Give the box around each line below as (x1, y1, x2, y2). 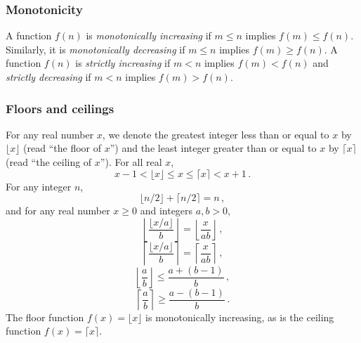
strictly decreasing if (6, 70, 91, 84)
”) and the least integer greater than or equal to (110, 141, 317, 155)
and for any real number (6, 203, 110, 218)
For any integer (6, 179, 72, 193)
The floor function (6, 309, 84, 324)
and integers (140, 203, 193, 218)
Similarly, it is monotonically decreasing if (6, 41, 185, 56)
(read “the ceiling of (6, 155, 92, 169)
